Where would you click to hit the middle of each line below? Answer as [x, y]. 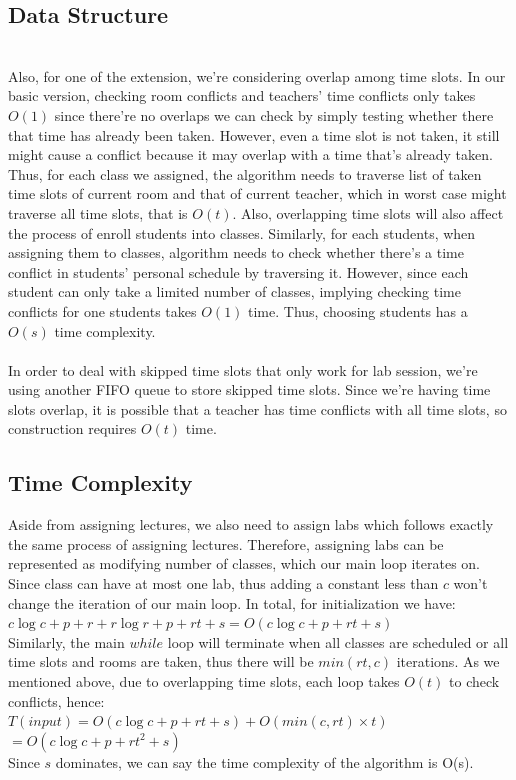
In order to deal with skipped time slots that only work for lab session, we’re [243, 369]
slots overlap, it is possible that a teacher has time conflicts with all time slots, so [257, 408]
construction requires [72, 428]
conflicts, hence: [56, 700]
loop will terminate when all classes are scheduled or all [338, 641]
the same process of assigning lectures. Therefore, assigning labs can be [226, 543]
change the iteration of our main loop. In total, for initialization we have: [232, 602]
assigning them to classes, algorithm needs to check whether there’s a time [236, 252]
